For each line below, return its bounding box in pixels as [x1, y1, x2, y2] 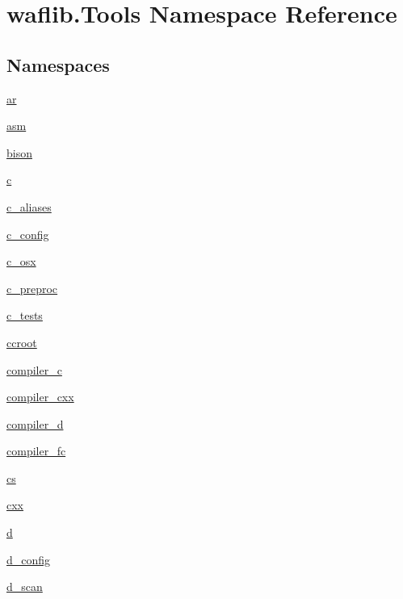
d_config [6, 551, 51, 568]
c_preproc [6, 279, 58, 296]
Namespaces [6, 52, 110, 77]
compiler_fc [6, 442, 66, 459]
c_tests [6, 307, 43, 324]
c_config [6, 225, 49, 242]
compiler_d [6, 415, 64, 432]
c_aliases [6, 198, 52, 215]
